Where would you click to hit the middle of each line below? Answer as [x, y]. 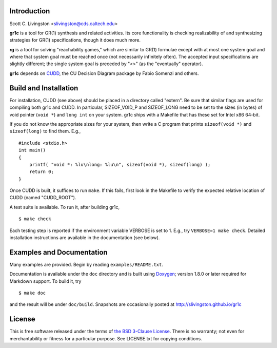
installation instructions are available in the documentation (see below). [85, 238]
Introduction [30, 11]
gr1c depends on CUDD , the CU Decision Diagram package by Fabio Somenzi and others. [104, 73]
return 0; [41, 172]
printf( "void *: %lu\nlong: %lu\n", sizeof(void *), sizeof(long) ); [120, 165]
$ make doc [32, 293]
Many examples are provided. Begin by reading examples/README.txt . [86, 264]
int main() [32, 150]
